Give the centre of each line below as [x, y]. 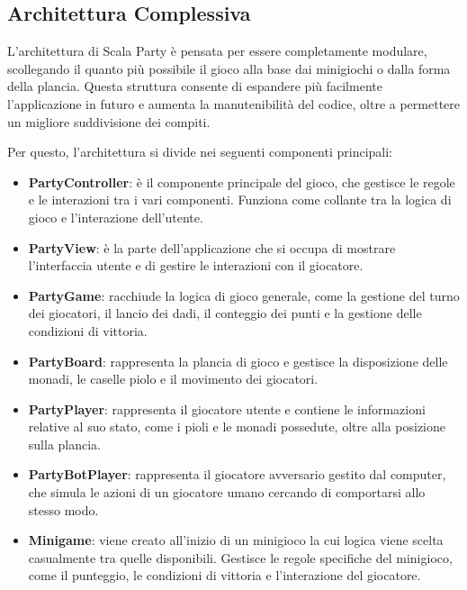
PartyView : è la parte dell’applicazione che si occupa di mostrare [212, 247]
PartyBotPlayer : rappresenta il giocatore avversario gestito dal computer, [237, 474]
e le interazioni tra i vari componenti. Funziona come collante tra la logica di [240, 200]
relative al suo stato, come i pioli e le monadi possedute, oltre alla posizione [237, 427]
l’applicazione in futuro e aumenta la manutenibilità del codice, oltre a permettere [234, 103]
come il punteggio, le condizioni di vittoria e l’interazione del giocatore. [225, 575]
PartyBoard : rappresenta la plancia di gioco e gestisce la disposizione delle [238, 361]
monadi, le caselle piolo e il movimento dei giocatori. [173, 379]
